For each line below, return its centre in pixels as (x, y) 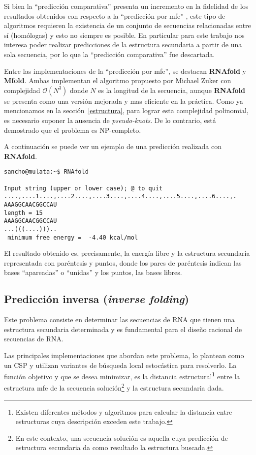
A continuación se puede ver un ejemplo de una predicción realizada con (113, 146)
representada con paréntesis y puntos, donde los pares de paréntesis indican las (123, 262)
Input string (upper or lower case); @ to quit (83, 188)
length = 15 (23, 213)
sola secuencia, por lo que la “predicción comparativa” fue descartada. (110, 54)
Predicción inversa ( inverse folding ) (96, 299)
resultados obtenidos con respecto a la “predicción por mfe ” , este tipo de (115, 15)
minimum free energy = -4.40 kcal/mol (73, 237)
